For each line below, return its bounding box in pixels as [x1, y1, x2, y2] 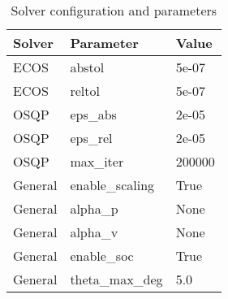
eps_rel [70, 128, 113, 147]
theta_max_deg [70, 270, 163, 288]
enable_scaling [70, 175, 155, 194]
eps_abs [70, 105, 117, 123]
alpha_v [70, 223, 118, 241]
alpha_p [70, 199, 118, 218]
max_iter [70, 152, 124, 171]
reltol [70, 81, 100, 100]
